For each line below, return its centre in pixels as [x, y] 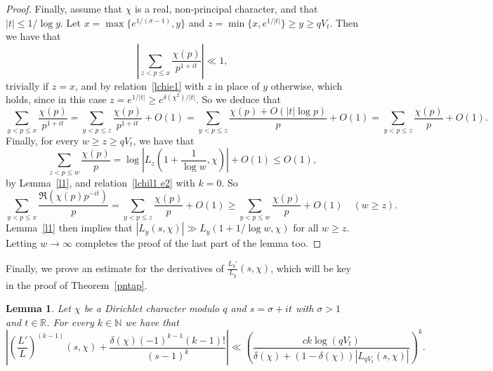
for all [306, 228]
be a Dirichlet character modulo [152, 308]
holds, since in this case [56, 99]
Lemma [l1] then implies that [69, 228]
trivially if [27, 85]
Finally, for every [42, 140]
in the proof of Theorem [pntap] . [77, 284]
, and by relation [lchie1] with [139, 85]
